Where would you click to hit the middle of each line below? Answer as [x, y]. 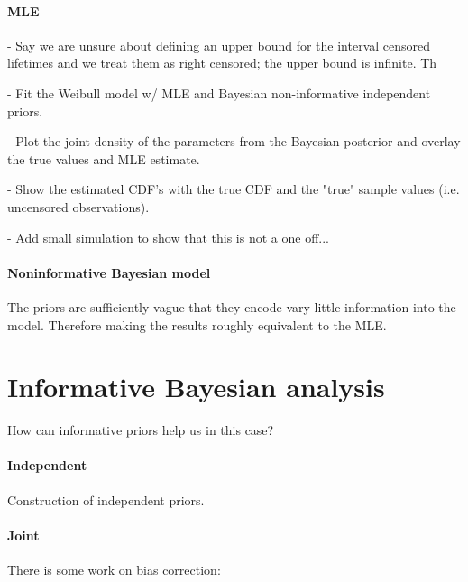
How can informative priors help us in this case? [141, 430]
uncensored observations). [78, 206]
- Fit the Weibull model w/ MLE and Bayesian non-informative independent [219, 92]
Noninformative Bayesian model [109, 272]
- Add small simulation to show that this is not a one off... [168, 237]
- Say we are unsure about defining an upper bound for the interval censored [219, 45]
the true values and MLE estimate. [104, 158]
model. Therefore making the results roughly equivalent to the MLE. [197, 324]
